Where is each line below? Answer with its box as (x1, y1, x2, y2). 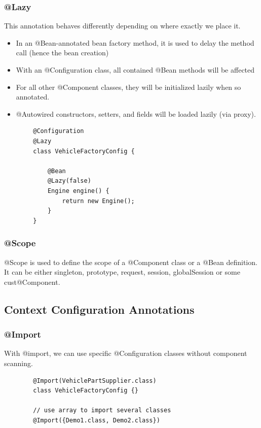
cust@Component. (4, 276, 60, 287)
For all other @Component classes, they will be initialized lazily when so (16, 81, 241, 92)
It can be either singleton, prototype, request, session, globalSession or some (4, 267, 240, 277)
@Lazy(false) (47, 177, 91, 185)
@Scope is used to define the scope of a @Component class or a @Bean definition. (4, 256, 257, 267)
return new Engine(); (62, 197, 135, 205)
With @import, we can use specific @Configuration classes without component (4, 348, 247, 358)
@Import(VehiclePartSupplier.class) (33, 377, 157, 384)
